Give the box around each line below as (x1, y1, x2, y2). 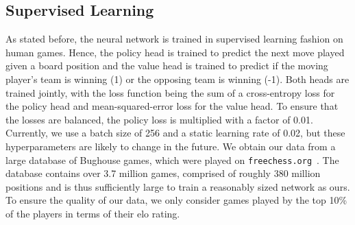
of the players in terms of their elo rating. (5, 206, 180, 220)
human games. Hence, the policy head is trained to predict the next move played (5, 45, 345, 59)
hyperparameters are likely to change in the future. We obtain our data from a (5, 139, 336, 153)
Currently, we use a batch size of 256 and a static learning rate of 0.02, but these (5, 126, 345, 140)
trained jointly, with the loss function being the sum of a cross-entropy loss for (5, 85, 335, 99)
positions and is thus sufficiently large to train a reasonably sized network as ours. (5, 179, 350, 193)
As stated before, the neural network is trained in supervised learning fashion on (5, 32, 343, 46)
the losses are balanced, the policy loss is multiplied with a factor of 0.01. (5, 112, 313, 126)
